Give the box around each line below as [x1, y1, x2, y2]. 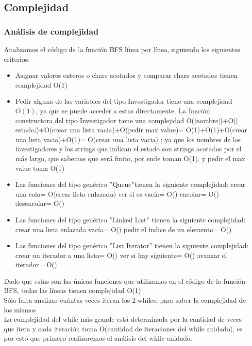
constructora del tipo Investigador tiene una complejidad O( [15, 115, 194, 125]
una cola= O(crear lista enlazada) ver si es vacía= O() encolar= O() [15, 188, 219, 199]
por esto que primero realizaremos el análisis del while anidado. [4, 333, 192, 343]
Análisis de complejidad [4, 25, 99, 37]
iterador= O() [15, 259, 57, 270]
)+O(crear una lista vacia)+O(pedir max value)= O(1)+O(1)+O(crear [36, 125, 247, 135]
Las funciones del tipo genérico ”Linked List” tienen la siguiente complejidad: [15, 214, 246, 224]
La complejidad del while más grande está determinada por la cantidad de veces [4, 314, 242, 324]
